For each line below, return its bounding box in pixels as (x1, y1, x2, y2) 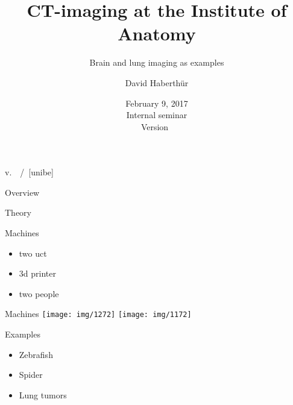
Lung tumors (19, 388, 67, 401)
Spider (19, 368, 43, 381)
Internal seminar (126, 108, 187, 121)
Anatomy (118, 21, 196, 46)
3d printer (19, 267, 56, 280)
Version (140, 120, 169, 133)
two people (19, 287, 59, 300)
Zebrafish (19, 348, 53, 360)
